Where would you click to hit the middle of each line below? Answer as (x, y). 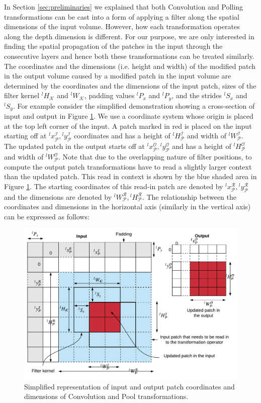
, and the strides (197, 95)
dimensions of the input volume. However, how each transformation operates (122, 26)
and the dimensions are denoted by (58, 196)
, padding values (109, 95)
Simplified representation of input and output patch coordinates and (129, 386)
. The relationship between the (189, 196)
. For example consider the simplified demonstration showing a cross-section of (134, 105)
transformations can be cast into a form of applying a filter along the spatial (122, 16)
